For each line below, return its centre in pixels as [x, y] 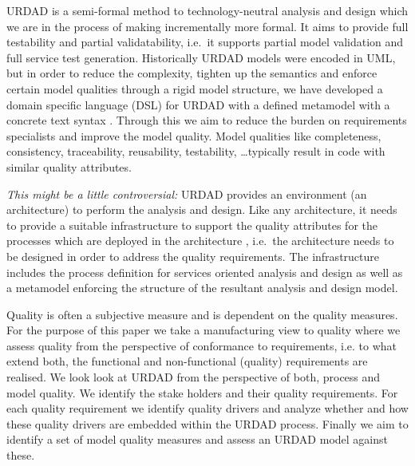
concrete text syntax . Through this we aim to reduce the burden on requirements [207, 120]
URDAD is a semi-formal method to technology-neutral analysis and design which [207, 10]
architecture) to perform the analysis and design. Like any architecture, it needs [202, 209]
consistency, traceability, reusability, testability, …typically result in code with [196, 151]
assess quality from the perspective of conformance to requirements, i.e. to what [202, 345]
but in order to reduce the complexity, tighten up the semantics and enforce [192, 73]
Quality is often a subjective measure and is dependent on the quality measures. [202, 314]
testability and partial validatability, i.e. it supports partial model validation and [205, 42]
